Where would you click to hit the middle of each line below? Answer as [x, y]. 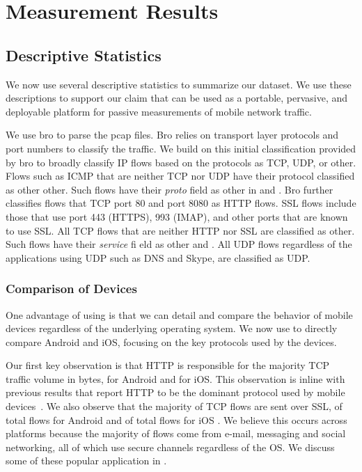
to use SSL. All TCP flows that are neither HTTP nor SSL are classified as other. [180, 230]
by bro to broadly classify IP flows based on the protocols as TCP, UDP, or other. [181, 162]
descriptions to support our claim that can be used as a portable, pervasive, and [177, 98]
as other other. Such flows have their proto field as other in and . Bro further [170, 189]
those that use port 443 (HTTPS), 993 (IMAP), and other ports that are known [177, 216]
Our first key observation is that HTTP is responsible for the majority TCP [168, 365]
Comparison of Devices [71, 289]
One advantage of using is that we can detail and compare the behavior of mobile [179, 314]
